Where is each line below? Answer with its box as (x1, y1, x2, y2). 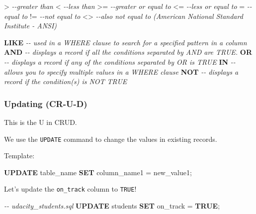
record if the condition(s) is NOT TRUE (4, 76, 127, 87)
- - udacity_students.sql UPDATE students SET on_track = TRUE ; (4, 201, 220, 211)
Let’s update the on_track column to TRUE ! (4, 184, 137, 194)
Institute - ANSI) (4, 20, 57, 31)
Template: (4, 150, 35, 161)
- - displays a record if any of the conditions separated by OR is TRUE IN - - (4, 56, 236, 67)
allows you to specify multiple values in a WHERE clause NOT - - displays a (4, 66, 239, 77)
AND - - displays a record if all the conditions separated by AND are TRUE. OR (4, 47, 252, 57)
